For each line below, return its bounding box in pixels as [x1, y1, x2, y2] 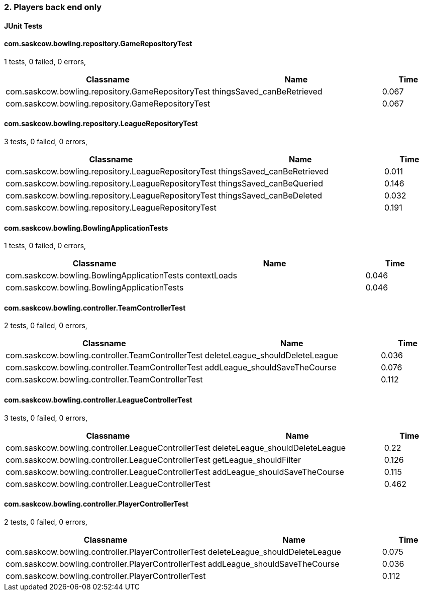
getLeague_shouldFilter [212, 454, 301, 465]
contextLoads [185, 270, 237, 281]
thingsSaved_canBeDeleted [218, 190, 323, 201]
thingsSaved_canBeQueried [218, 178, 323, 189]
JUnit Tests [4, 21, 43, 30]
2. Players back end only [4, 2, 102, 12]
